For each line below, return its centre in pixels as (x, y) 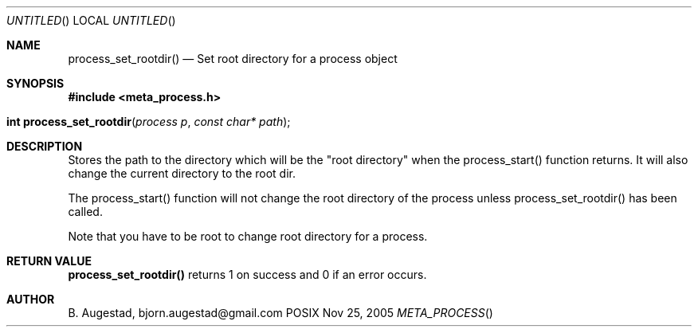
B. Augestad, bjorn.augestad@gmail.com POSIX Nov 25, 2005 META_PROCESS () (280, 313)
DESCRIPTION (45, 146)
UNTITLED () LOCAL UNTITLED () (91, 20)
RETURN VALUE (49, 261)
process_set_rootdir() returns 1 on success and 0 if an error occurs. (247, 274)
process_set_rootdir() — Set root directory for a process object (233, 59)
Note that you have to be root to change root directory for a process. (248, 236)
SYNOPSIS (35, 83)
